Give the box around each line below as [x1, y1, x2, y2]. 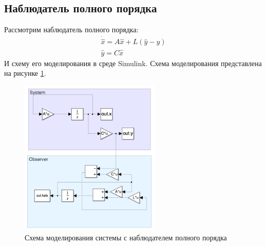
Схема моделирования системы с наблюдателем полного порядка [25, 232, 227, 242]
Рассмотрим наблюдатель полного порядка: [4, 24, 139, 35]
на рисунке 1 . [4, 68, 46, 78]
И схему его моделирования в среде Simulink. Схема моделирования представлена [4, 57, 262, 68]
